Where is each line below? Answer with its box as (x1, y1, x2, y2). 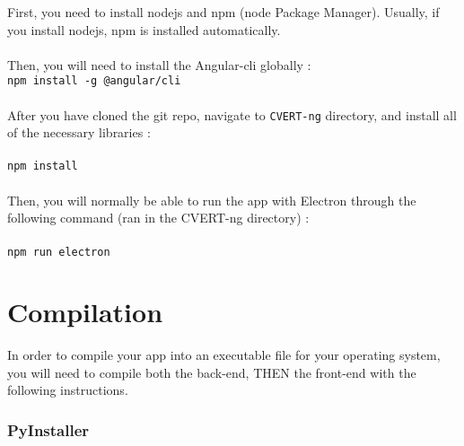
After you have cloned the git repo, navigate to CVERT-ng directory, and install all (7, 105, 457, 124)
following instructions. (7, 380, 128, 399)
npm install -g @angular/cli (7, 74, 181, 88)
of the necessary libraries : (7, 123, 151, 142)
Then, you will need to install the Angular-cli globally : (7, 55, 311, 74)
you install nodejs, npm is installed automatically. (7, 20, 281, 39)
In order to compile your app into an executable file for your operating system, (7, 345, 441, 364)
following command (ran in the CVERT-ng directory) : (7, 208, 310, 227)
